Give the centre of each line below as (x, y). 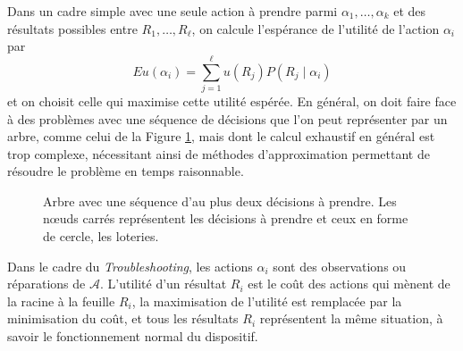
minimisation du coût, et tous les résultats (123, 318)
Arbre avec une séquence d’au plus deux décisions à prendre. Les (220, 201)
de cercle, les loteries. (101, 236)
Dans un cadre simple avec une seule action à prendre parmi (173, 11)
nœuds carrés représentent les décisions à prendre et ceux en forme (226, 218)
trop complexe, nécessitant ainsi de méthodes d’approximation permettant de (219, 153)
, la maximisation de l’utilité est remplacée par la (267, 301)
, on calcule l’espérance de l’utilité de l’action (316, 28)
